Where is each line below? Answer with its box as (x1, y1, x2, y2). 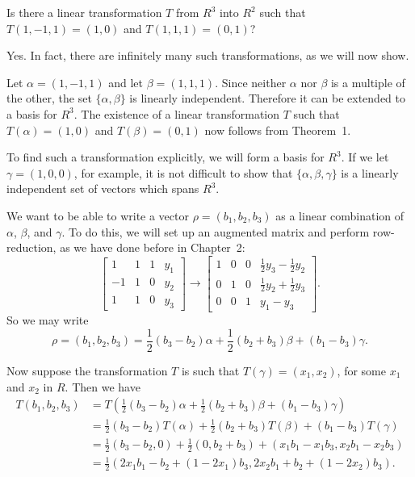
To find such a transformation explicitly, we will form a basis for (6, 149, 325, 165)
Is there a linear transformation (6, 4, 162, 20)
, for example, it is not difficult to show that (73, 164, 293, 181)
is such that (181, 362, 240, 379)
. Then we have (65, 378, 140, 395)
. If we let (341, 149, 389, 165)
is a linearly (341, 164, 399, 181)
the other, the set (6, 90, 92, 107)
